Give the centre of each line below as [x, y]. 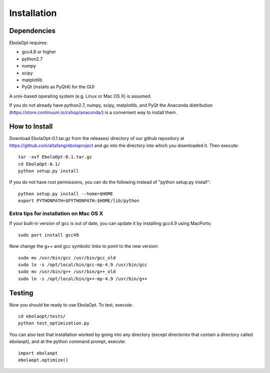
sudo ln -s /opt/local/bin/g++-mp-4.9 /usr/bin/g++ [83, 278]
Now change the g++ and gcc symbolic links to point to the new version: [84, 246]
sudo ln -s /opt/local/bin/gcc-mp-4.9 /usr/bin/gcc [83, 264]
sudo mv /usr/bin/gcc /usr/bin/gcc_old [67, 258]
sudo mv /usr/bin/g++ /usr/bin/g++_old [67, 272]
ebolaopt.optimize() [43, 360]
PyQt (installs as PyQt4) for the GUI [58, 87]
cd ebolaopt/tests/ [42, 316]
